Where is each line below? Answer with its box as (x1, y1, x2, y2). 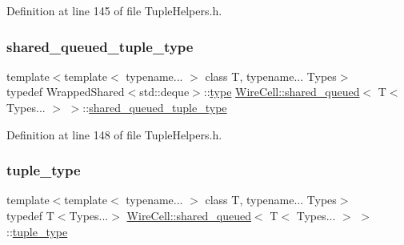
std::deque (139, 83, 190, 100)
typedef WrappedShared (6, 83, 125, 100)
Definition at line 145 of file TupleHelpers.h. (6, 2, 222, 18)
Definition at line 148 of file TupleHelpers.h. (6, 126, 222, 143)
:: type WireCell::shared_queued (203, 83, 360, 100)
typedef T (6, 207, 54, 223)
